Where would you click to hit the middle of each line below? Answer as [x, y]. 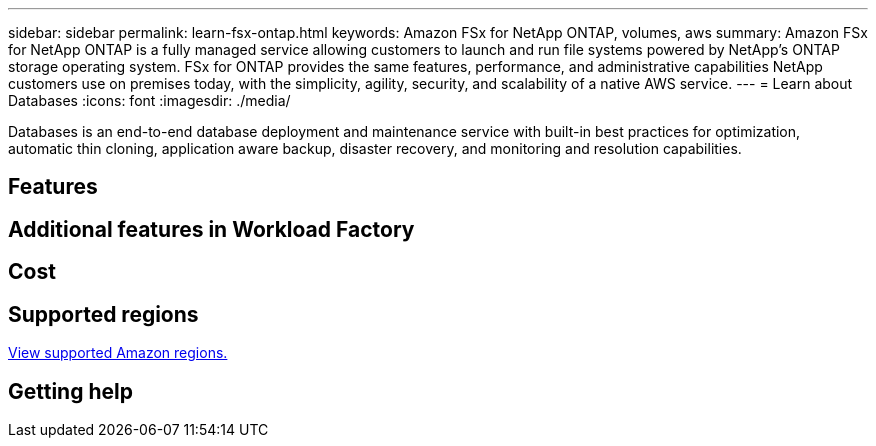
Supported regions [103, 314]
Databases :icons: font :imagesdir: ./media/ [149, 100]
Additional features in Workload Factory [211, 229]
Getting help [70, 391]
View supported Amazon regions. [118, 353]
